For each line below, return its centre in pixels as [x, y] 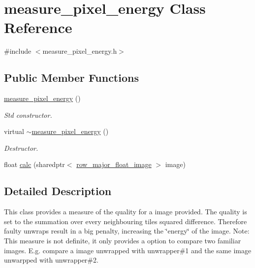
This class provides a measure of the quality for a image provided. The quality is [126, 212]
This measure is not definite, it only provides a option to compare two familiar [123, 241]
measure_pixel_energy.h [80, 51]
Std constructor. [28, 115]
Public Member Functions [71, 78]
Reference [38, 27]
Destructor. [21, 148]
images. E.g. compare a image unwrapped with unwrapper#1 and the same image [128, 250]
